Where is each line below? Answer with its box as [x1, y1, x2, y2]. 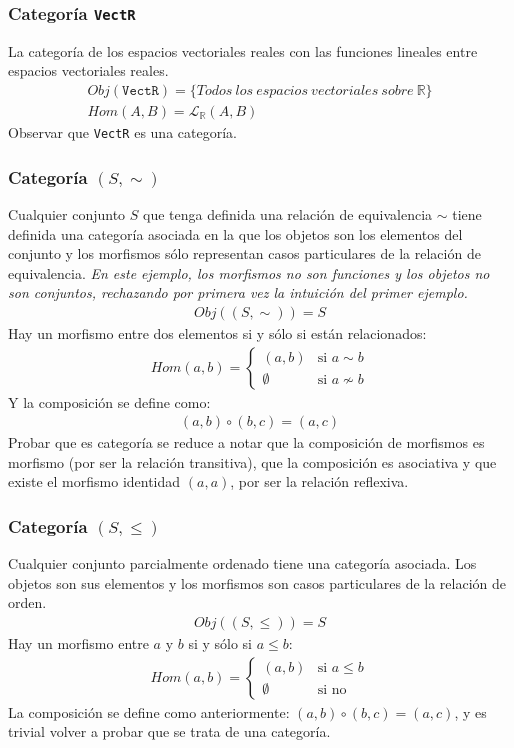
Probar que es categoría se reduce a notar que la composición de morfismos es [8, 432, 485, 453]
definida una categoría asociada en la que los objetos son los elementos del [8, 223, 463, 244]
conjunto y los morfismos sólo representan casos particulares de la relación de [8, 243, 481, 264]
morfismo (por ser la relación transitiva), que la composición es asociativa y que [8, 451, 497, 472]
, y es [454, 701, 487, 722]
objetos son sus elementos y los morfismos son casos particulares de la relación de [8, 572, 506, 593]
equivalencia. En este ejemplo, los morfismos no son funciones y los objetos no [8, 262, 490, 283]
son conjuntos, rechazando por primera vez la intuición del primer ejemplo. [8, 282, 468, 303]
